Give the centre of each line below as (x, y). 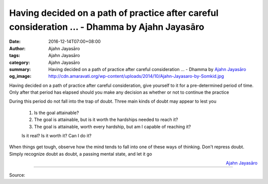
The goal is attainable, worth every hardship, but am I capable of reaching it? (112, 126)
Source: (17, 175)
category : (20, 62)
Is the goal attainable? (57, 113)
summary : (20, 69)
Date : (15, 42)
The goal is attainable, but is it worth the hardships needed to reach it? (106, 120)
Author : (17, 48)
